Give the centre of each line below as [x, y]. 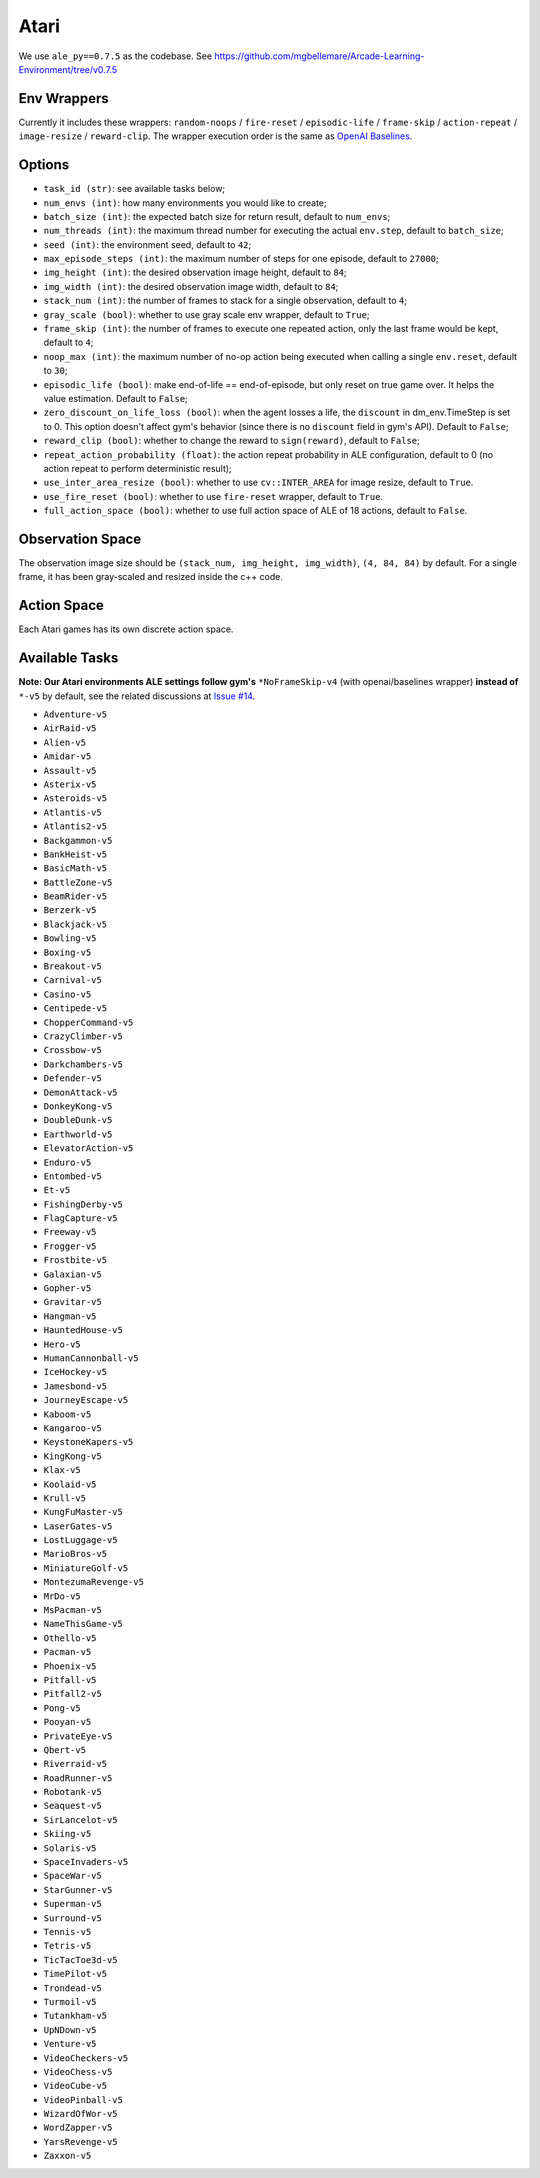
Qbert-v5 [65, 1749]
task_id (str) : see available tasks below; [134, 189]
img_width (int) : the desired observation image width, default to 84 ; [191, 286]
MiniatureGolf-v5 [86, 1568]
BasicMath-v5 [75, 868]
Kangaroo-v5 [72, 1428]
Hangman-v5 [70, 1316]
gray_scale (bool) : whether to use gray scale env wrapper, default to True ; [206, 314]
